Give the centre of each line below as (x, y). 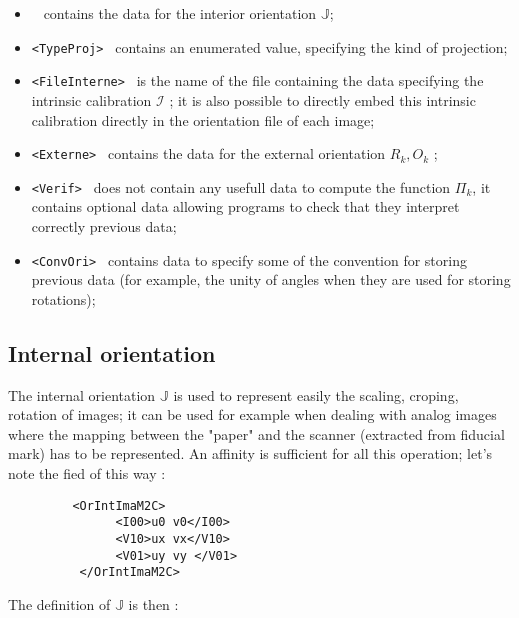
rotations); (63, 298)
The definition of (59, 603)
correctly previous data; (104, 226)
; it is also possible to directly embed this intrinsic (322, 99)
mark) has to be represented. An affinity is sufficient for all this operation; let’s (250, 453)
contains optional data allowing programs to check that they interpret (245, 206)
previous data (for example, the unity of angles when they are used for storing (271, 279)
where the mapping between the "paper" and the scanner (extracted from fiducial (256, 433)
